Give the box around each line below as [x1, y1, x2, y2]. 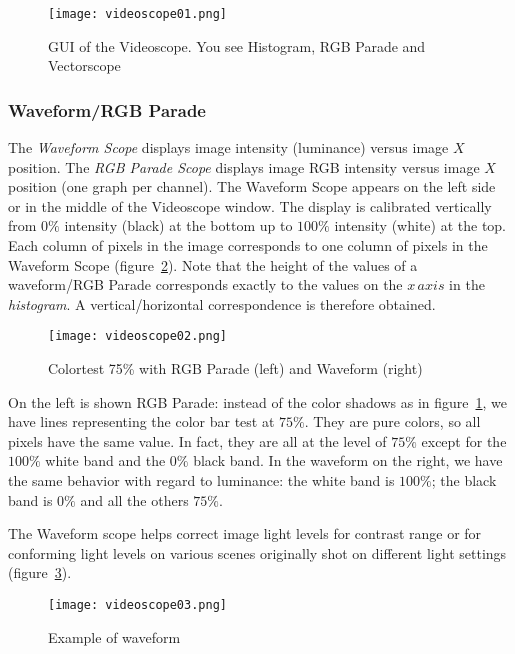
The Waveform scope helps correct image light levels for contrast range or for [8, 523, 482, 544]
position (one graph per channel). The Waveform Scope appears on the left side [8, 176, 496, 197]
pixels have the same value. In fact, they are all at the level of [8, 430, 387, 451]
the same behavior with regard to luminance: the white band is [8, 470, 395, 491]
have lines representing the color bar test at [8, 411, 275, 432]
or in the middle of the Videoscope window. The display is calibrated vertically [8, 195, 492, 216]
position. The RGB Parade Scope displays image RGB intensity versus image [8, 156, 480, 177]
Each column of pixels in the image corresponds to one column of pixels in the [8, 235, 488, 256]
